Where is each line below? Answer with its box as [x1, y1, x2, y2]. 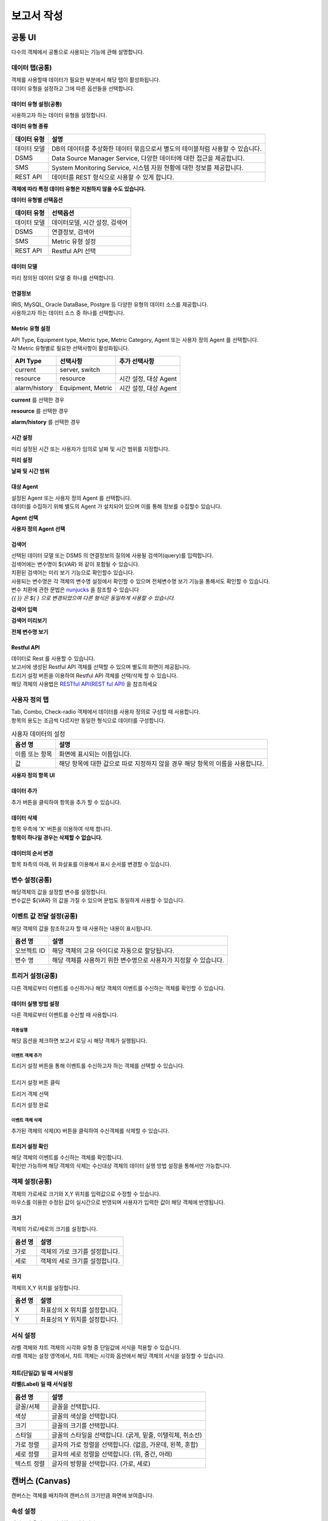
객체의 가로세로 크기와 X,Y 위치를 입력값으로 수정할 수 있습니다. [11, 1190, 161, 1197]
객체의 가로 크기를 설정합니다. [40, 1247, 120, 1256]
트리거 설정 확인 [11, 1143, 49, 1150]
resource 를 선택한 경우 [11, 407, 69, 414]
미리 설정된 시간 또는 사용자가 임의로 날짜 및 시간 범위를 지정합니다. [11, 445, 170, 453]
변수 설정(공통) [11, 875, 52, 884]
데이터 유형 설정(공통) [11, 100, 63, 108]
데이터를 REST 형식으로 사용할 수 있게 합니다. [52, 173, 174, 181]
